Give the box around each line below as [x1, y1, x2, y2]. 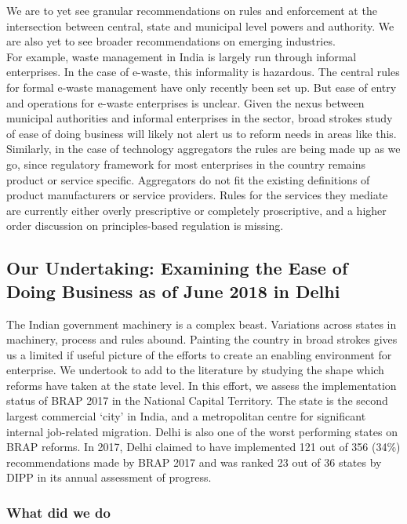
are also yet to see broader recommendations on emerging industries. [6, 33, 336, 49]
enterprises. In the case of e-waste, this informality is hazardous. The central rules [6, 64, 400, 80]
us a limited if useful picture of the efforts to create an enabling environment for [6, 346, 392, 362]
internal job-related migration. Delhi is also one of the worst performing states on [6, 423, 398, 439]
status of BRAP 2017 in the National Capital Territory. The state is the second [6, 392, 388, 409]
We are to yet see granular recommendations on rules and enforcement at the [6, 2, 377, 18]
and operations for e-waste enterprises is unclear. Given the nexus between [6, 94, 365, 111]
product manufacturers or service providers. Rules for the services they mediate [6, 187, 388, 203]
